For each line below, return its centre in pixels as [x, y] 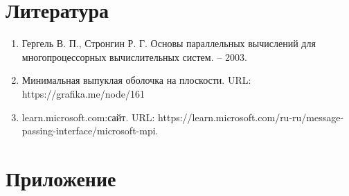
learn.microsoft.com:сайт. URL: [88, 117]
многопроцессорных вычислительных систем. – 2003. [134, 56]
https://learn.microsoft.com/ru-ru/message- [251, 117]
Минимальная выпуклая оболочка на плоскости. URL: [136, 80]
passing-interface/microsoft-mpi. [90, 131]
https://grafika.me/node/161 [83, 93]
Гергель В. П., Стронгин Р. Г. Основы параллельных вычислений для [169, 43]
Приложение [61, 178]
